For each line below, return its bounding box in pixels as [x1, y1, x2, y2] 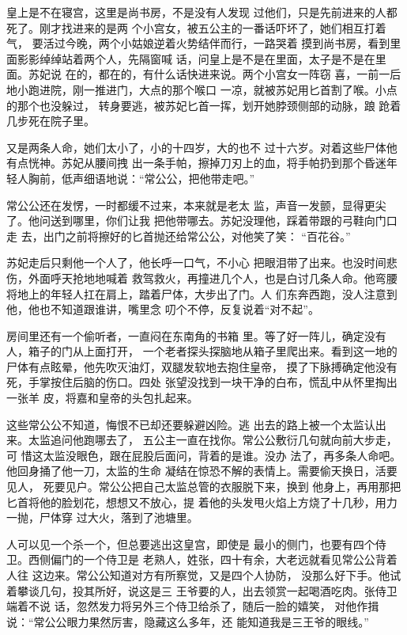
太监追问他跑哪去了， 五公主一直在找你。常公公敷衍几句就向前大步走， [28, 432, 398, 448]
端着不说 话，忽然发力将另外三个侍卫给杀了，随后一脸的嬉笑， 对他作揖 [6, 598, 379, 614]
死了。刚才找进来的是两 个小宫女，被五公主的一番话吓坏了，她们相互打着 [6, 19, 386, 36]
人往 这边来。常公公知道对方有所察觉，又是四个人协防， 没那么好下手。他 [6, 567, 390, 583]
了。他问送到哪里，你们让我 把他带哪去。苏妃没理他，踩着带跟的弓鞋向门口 [6, 212, 398, 229]
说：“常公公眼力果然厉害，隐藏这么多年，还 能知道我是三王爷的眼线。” [6, 613, 369, 629]
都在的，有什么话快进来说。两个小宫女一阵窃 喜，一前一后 [98, 66, 401, 82]
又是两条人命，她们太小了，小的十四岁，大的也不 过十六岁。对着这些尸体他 [6, 139, 398, 155]
